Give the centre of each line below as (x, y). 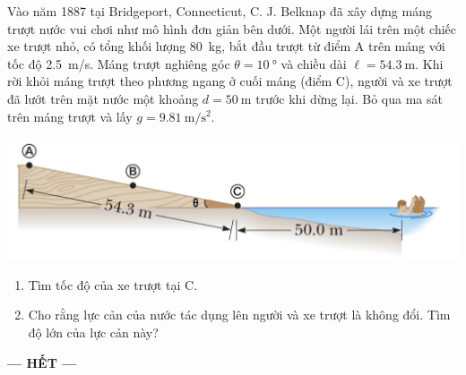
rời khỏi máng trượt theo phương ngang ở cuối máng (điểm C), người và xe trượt (230, 81)
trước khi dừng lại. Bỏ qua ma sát (349, 98)
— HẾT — (42, 362)
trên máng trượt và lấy (70, 116)
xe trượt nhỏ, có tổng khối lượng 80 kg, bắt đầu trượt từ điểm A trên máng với (226, 46)
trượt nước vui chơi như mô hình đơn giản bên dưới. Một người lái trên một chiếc (232, 28)
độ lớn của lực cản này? (93, 332)
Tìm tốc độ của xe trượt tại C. (113, 284)
